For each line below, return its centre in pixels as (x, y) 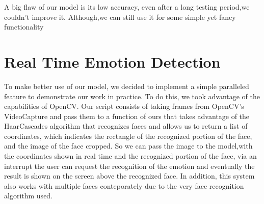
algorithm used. (29, 196)
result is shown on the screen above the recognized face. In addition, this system (129, 176)
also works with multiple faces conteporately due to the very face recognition (124, 185)
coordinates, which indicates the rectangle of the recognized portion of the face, (128, 136)
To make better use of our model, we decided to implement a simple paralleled (127, 86)
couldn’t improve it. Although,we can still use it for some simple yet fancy (120, 17)
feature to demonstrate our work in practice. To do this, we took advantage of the (132, 96)
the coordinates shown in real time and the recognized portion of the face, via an (130, 156)
